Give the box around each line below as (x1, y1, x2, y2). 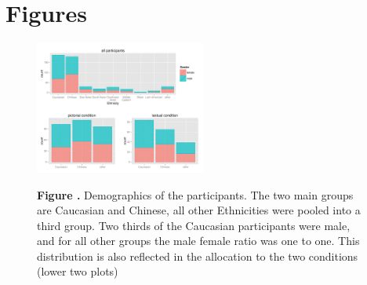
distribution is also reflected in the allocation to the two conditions (37, 247, 358, 264)
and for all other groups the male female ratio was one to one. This (37, 232, 360, 249)
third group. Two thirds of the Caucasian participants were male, (37, 217, 351, 233)
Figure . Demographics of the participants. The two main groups (37, 186, 354, 203)
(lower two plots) (37, 263, 118, 280)
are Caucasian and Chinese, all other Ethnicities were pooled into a (37, 202, 361, 218)
